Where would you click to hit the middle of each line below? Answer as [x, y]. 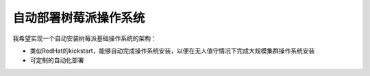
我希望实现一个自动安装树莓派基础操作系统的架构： [85, 38]
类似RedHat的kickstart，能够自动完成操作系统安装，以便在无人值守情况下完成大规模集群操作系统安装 [172, 51]
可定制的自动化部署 [57, 60]
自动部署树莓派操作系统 [79, 18]
